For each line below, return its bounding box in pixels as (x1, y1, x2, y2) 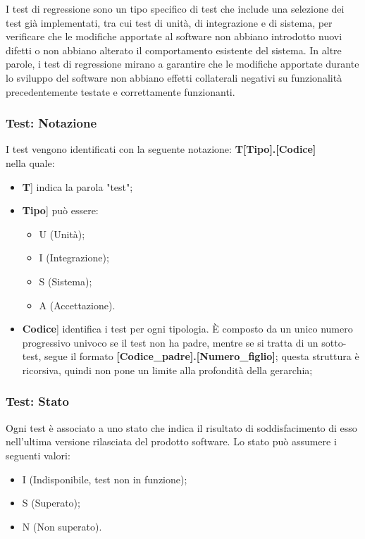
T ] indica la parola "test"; (22, 179, 133, 194)
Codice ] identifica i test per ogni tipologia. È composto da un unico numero (22, 321, 353, 336)
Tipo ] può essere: (22, 203, 99, 218)
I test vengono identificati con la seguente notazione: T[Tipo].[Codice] (6, 142, 316, 156)
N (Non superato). (22, 519, 102, 533)
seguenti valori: (6, 447, 70, 462)
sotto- (321, 335, 347, 349)
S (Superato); (22, 495, 80, 510)
